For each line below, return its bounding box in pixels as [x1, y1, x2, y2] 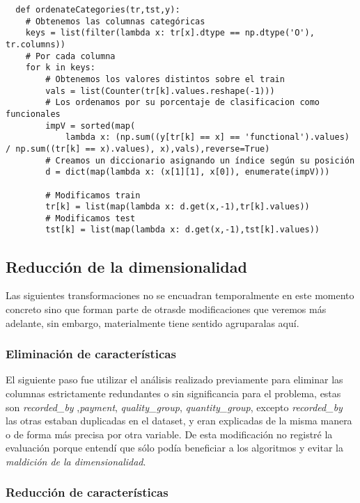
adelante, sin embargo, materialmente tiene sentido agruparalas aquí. [6, 315, 299, 330]
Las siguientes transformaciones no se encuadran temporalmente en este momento [6, 288, 354, 303]
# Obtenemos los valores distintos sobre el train [45, 74, 285, 84]
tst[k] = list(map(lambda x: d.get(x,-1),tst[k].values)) [45, 225, 320, 235]
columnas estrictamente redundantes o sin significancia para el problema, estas [6, 385, 341, 400]
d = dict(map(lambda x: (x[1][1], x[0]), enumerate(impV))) [45, 167, 330, 177]
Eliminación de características [6, 345, 176, 362]
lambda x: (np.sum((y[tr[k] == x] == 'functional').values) [65, 132, 350, 143]
